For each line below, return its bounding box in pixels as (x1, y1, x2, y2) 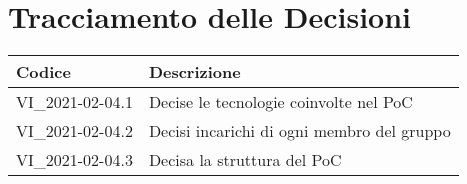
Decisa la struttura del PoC (148, 148, 342, 172)
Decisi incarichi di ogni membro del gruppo (148, 119, 451, 143)
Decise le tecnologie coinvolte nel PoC (148, 90, 413, 114)
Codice (16, 60, 71, 84)
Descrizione (148, 60, 241, 84)
